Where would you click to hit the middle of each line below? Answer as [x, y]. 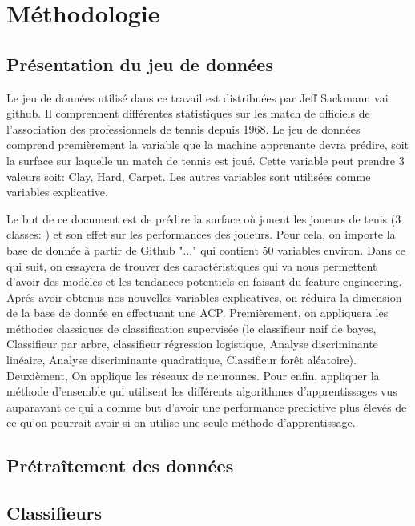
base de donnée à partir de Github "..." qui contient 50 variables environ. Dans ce [206, 249]
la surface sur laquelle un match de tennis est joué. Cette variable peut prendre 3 [205, 160]
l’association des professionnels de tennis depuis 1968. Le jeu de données [183, 128]
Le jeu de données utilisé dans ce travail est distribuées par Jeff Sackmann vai [197, 97]
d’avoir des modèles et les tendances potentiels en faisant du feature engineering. [204, 281]
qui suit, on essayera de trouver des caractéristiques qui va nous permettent [192, 265]
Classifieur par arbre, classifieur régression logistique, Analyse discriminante [192, 344]
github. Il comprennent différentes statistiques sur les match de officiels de [188, 113]
